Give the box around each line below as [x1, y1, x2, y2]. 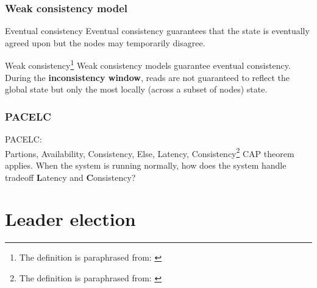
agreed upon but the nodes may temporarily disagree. [5, 36, 205, 49]
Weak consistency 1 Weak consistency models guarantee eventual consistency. [5, 57, 291, 72]
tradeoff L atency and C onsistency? [5, 170, 136, 183]
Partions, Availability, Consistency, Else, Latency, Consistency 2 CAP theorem [5, 145, 294, 160]
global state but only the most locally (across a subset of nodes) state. [5, 83, 268, 96]
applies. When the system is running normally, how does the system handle [5, 158, 287, 171]
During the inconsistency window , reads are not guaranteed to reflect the [5, 71, 290, 83]
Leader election [5, 206, 136, 231]
